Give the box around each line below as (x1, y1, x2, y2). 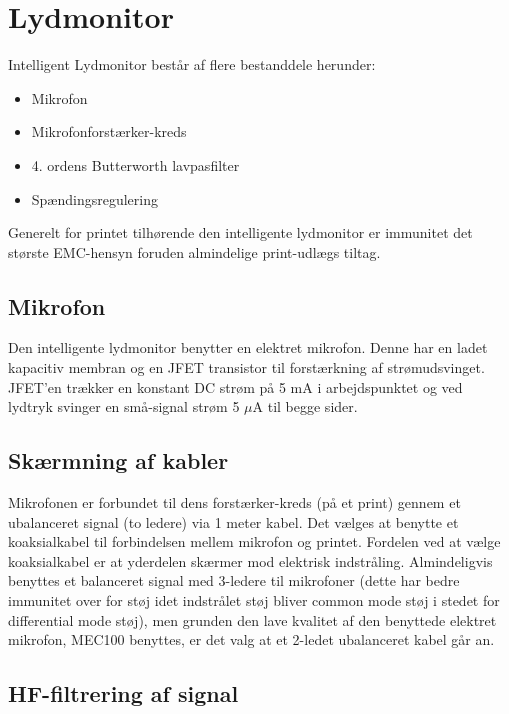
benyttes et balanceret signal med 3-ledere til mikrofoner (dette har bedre (8, 570, 460, 591)
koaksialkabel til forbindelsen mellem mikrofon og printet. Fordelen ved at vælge (8, 531, 501, 552)
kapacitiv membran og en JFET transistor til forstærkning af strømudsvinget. (8, 357, 485, 378)
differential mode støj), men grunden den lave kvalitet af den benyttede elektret (8, 609, 497, 630)
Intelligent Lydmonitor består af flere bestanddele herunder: (8, 54, 376, 75)
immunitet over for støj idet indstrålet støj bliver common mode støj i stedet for (8, 590, 500, 611)
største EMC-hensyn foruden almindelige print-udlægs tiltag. (8, 241, 381, 262)
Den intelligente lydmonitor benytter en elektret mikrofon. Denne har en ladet (8, 337, 488, 358)
